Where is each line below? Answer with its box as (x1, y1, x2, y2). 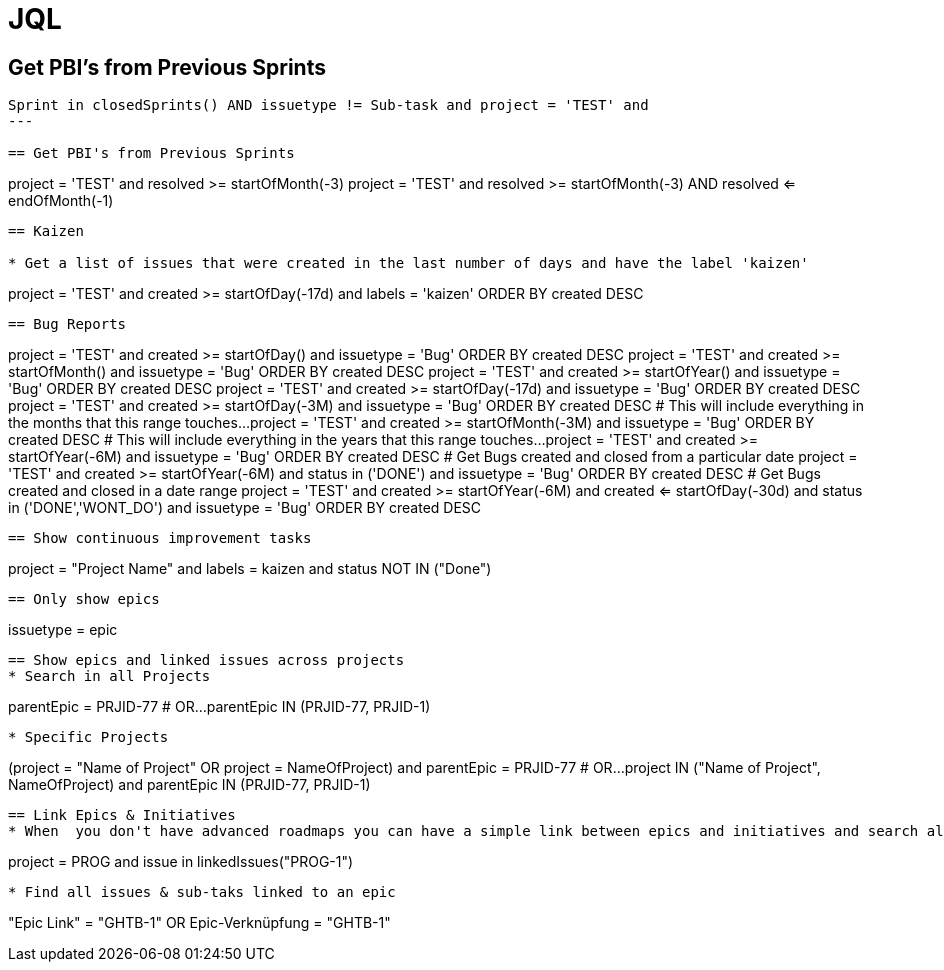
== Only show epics (8, 591, 160, 608)
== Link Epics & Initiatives (8, 807, 236, 824)
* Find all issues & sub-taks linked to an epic (8, 884, 396, 901)
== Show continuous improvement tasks (8, 530, 312, 547)
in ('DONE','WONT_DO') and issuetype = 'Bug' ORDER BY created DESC (8, 499, 482, 517)
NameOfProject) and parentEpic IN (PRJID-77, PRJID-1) (8, 776, 371, 794)
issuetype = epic (8, 621, 118, 639)
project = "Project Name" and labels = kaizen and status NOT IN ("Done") (8, 560, 492, 578)
